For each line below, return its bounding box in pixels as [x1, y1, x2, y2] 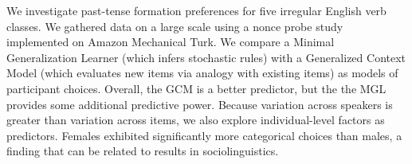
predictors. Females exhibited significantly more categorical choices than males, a [6, 127, 402, 143]
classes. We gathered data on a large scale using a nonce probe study [6, 18, 343, 34]
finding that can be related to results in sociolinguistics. [6, 143, 279, 159]
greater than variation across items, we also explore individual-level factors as [6, 111, 385, 128]
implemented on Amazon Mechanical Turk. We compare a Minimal [6, 33, 335, 50]
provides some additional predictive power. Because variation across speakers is [6, 96, 393, 112]
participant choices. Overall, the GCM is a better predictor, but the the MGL [6, 80, 386, 96]
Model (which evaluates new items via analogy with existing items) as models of [6, 64, 398, 81]
